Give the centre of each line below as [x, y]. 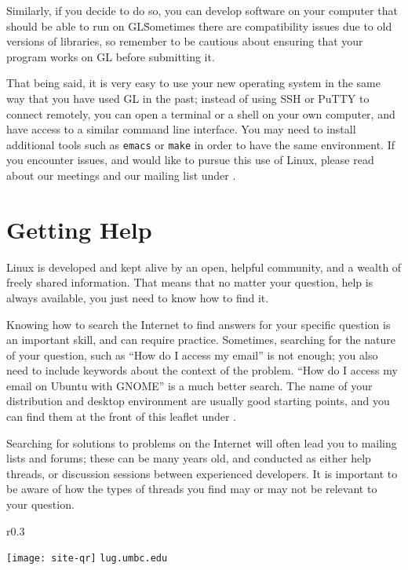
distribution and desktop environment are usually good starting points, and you [198, 401]
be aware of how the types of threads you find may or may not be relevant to [192, 489]
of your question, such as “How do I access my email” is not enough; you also [192, 354]
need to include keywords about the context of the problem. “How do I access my [202, 370]
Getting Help [79, 229]
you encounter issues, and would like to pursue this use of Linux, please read [190, 160]
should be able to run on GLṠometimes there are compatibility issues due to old [199, 26]
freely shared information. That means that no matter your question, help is [190, 282]
